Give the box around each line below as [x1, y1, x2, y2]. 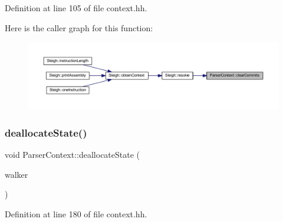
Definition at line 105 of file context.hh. [5, 2, 147, 14]
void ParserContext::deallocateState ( [5, 148, 140, 161]
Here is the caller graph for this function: [5, 21, 153, 34]
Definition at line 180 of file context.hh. [5, 207, 147, 220]
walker [5, 168, 28, 180]
